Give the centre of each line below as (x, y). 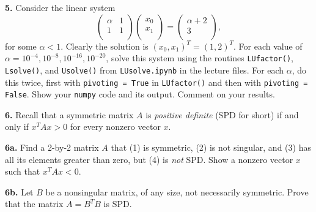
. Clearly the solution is (105, 46)
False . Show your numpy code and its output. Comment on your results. (140, 94)
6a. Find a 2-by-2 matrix (52, 147)
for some (21, 46)
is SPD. (118, 204)
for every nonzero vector (115, 127)
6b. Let (19, 191)
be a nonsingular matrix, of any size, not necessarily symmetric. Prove (177, 191)
